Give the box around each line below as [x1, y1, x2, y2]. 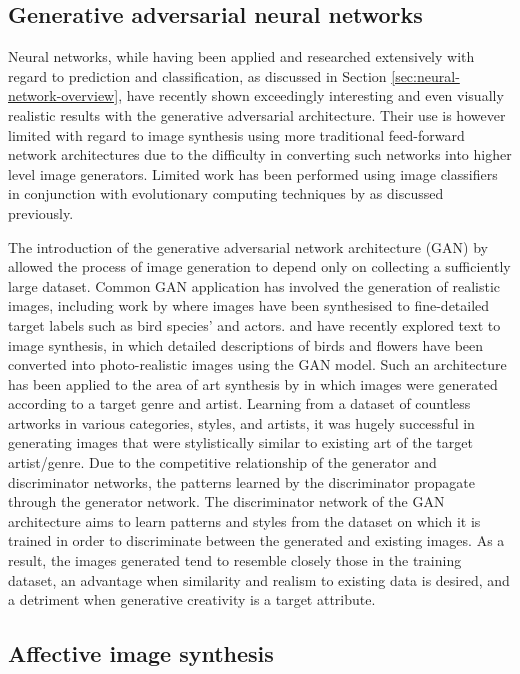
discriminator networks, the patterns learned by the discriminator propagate [8, 471, 475, 492]
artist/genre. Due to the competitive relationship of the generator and [8, 452, 437, 473]
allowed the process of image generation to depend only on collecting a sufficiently [8, 256, 511, 277]
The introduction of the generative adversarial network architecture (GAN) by [8, 236, 488, 257]
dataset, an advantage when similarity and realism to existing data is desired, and [8, 569, 510, 590]
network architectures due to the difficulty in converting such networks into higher [8, 144, 512, 165]
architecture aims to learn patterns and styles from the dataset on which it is [8, 510, 481, 531]
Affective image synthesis [8, 638, 274, 669]
